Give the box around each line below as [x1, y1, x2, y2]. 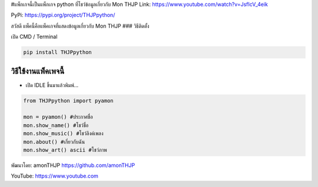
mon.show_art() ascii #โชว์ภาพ [23, 146, 107, 153]
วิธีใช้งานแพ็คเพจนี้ [11, 66, 65, 76]
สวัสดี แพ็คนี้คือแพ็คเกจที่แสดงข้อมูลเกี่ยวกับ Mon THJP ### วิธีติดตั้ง [11, 22, 150, 29]
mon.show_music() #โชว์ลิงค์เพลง [23, 130, 104, 137]
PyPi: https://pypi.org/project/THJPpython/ [11, 12, 115, 19]
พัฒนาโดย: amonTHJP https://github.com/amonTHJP [11, 162, 135, 169]
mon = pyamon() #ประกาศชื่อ [23, 113, 94, 121]
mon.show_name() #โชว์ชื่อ [23, 122, 89, 129]
